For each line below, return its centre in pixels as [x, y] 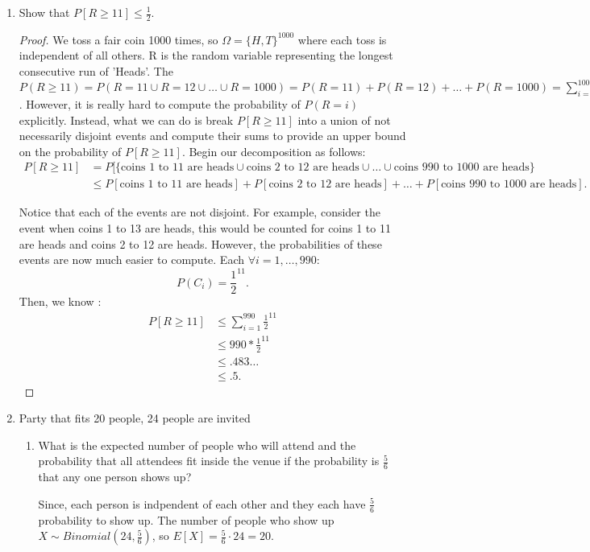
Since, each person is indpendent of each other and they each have [202, 503]
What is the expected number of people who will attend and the [197, 445]
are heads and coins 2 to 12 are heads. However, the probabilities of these [200, 243]
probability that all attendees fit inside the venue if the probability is [209, 461]
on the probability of [70, 151]
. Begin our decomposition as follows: [274, 151]
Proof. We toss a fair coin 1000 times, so [118, 39]
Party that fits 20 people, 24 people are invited [135, 418]
